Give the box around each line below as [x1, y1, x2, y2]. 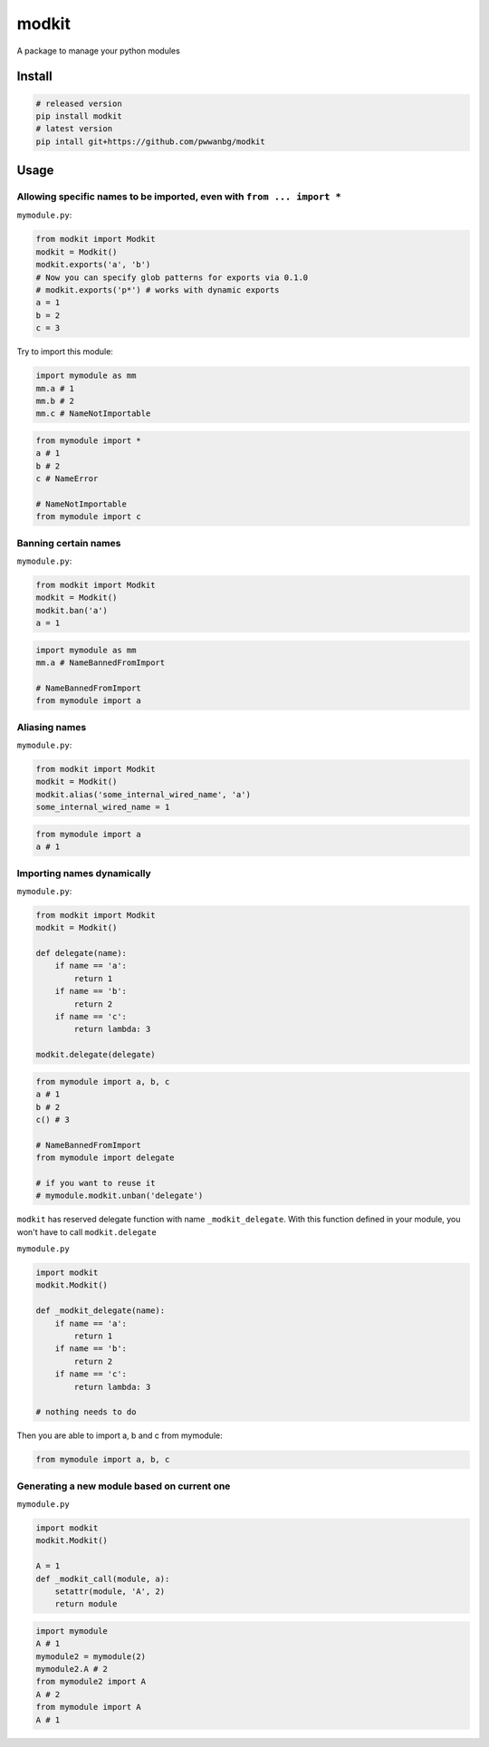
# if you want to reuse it [35, 1178, 156, 1188]
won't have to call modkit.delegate [16, 1226, 158, 1237]
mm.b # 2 [35, 395, 75, 406]
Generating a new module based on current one [16, 1480, 231, 1492]
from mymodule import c [35, 512, 142, 522]
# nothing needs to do [35, 1407, 137, 1417]
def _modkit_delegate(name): [35, 1306, 166, 1316]
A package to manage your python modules [16, 45, 180, 56]
